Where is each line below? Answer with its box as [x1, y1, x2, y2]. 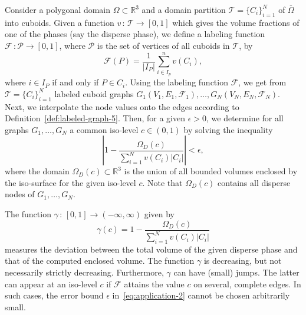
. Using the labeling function [125, 76, 228, 88]
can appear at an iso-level [5, 277, 97, 290]
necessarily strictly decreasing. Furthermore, [5, 266, 164, 278]
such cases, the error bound [5, 289, 104, 301]
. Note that [142, 176, 183, 188]
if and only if [52, 76, 99, 88]
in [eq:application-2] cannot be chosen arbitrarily [112, 289, 290, 301]
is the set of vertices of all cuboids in [97, 39, 230, 51]
